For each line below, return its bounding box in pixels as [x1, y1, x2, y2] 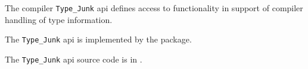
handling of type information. [5, 13, 113, 25]
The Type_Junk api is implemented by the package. [5, 33, 192, 45]
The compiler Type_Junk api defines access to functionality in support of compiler [5, 2, 303, 14]
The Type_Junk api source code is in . [5, 52, 142, 65]
